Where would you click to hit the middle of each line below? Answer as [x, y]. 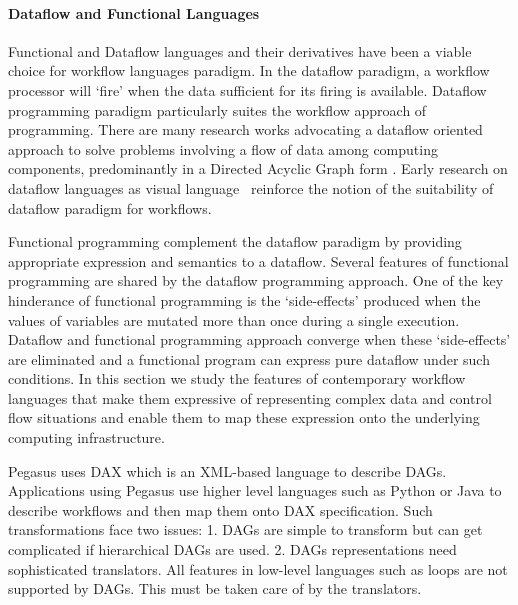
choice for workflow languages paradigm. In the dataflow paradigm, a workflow [249, 70]
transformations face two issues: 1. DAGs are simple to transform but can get [245, 529]
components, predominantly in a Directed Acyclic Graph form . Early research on [258, 168]
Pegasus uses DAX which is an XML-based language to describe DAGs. [227, 470]
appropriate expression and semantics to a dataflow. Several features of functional [258, 260]
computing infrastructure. [86, 437]
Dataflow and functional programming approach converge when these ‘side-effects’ [259, 339]
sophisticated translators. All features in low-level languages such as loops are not [258, 568]
